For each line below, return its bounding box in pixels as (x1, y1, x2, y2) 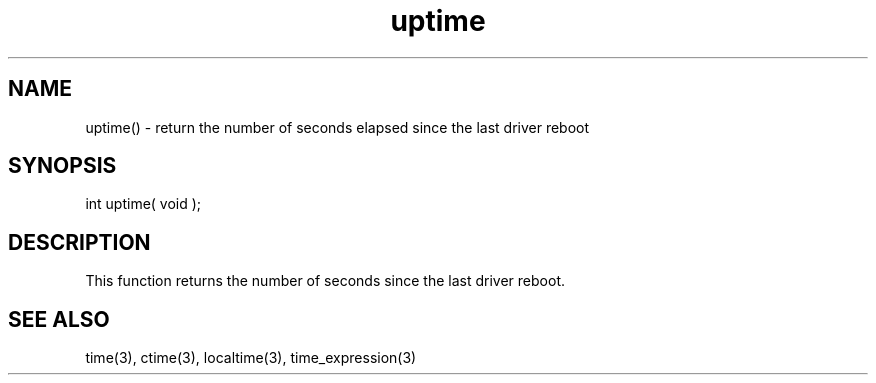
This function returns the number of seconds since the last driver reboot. (85, 272, 565, 290)
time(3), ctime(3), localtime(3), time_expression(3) (85, 349, 417, 367)
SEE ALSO (8, 306, 110, 332)
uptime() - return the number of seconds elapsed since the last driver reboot (85, 118, 590, 136)
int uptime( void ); (85, 195, 202, 213)
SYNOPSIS (8, 153, 117, 179)
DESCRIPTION (8, 229, 151, 255)
